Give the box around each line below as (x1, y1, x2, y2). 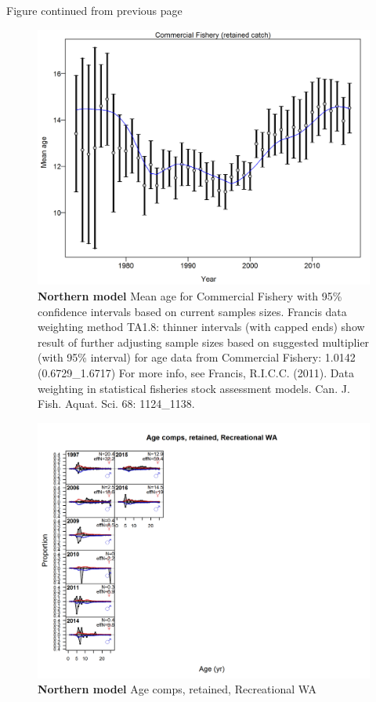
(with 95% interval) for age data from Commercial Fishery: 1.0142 (38, 349, 356, 366)
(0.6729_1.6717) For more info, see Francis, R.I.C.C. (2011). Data (38, 365, 354, 381)
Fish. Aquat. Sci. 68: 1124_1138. (38, 395, 195, 412)
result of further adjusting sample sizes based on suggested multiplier (38, 333, 370, 350)
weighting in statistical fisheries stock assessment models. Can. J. (38, 380, 350, 396)
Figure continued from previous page (6, 2, 183, 18)
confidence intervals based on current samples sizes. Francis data (38, 303, 347, 319)
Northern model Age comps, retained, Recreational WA (38, 681, 317, 697)
